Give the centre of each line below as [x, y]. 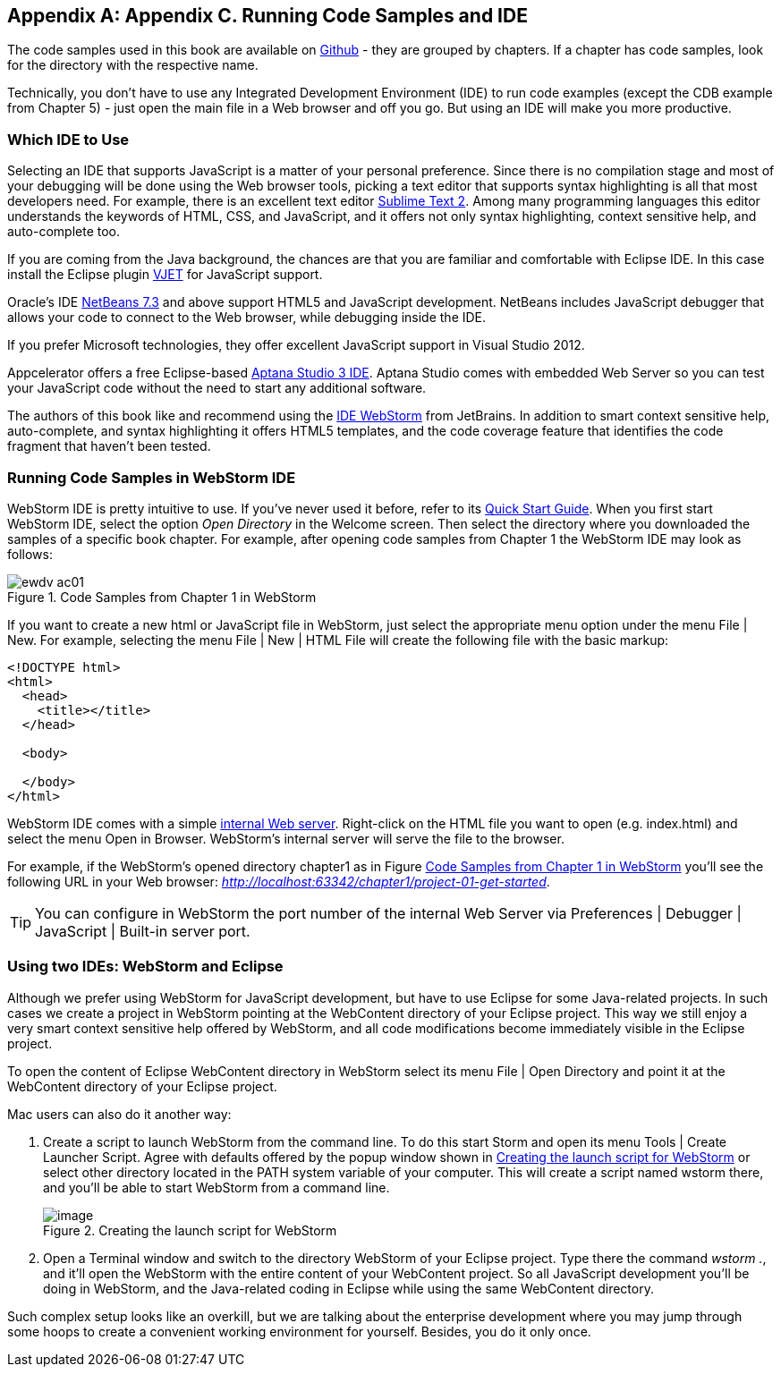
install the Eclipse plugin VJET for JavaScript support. [165, 275]
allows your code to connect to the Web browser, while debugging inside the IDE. [247, 318]
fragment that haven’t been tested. [109, 446]
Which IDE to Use [68, 139]
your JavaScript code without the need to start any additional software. [217, 388]
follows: [30, 554]
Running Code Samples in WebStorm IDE [152, 477]
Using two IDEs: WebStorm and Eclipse [145, 967]
